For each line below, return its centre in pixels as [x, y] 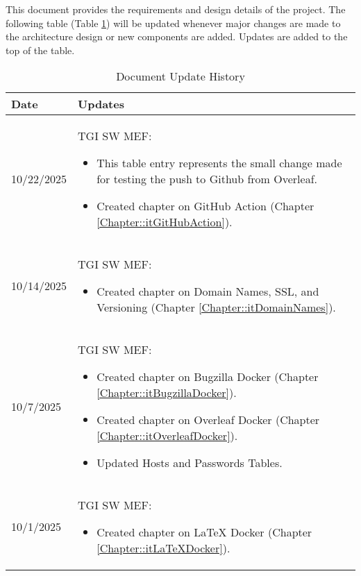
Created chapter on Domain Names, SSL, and [208, 291]
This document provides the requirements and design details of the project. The [176, 9]
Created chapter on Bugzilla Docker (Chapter [208, 377]
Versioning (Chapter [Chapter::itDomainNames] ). [216, 307]
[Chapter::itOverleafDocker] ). [167, 436]
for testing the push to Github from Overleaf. [207, 179]
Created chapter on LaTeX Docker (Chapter [204, 532]
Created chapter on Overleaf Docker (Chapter [208, 420]
